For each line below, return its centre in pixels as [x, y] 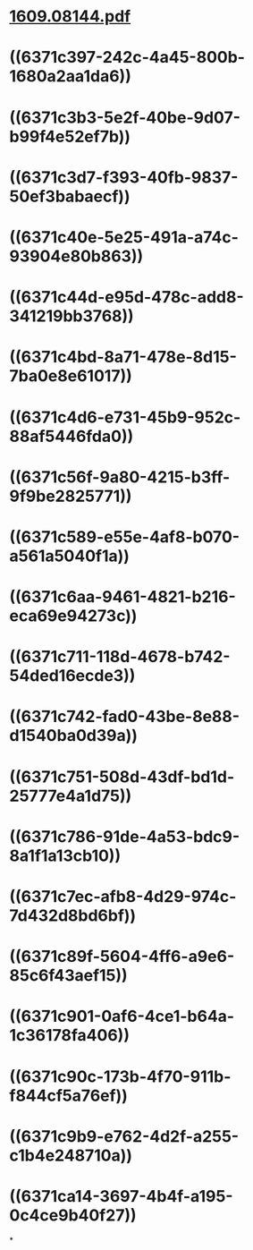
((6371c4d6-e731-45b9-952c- [125, 417]
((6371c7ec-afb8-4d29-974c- [123, 897]
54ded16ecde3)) [72, 676]
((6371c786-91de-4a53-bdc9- [125, 836]
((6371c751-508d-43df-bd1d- [122, 777]
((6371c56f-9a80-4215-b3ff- [120, 477]
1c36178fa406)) [69, 1036]
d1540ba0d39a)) [74, 736]
